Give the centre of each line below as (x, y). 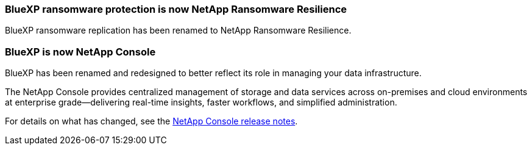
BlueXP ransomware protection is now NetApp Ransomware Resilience (176, 9)
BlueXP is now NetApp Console (80, 52)
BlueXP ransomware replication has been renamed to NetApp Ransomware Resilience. (178, 30)
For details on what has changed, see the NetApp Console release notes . (151, 121)
